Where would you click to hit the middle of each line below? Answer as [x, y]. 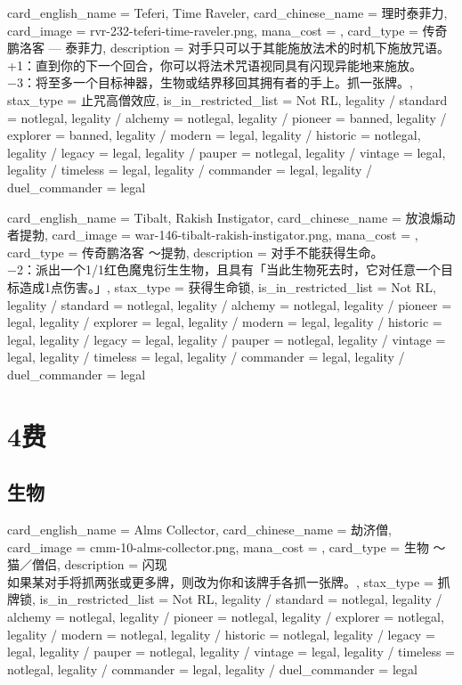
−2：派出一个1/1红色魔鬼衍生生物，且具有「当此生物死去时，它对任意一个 [224, 269]
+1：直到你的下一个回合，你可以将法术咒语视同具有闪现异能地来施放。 [215, 65]
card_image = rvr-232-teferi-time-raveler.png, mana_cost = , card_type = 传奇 [227, 30]
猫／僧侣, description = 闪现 [87, 564]
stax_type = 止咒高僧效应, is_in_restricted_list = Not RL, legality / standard [227, 99]
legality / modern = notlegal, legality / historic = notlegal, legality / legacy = [221, 634]
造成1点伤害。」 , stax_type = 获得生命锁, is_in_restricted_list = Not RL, [227, 286]
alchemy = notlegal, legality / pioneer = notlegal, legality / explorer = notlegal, [226, 617]
